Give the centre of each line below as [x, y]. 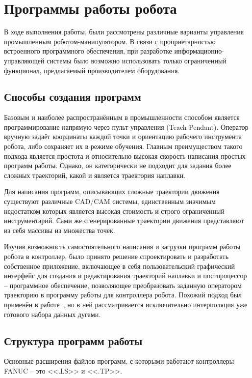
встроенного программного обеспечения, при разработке [88, 51]
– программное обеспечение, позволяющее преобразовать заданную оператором [123, 285]
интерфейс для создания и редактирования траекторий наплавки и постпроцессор [126, 276]
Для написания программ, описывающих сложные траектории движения [112, 191]
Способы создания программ [73, 97]
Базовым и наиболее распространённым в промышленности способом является [122, 117]
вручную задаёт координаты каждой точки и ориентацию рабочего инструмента [123, 136]
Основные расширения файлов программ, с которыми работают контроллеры [119, 361]
